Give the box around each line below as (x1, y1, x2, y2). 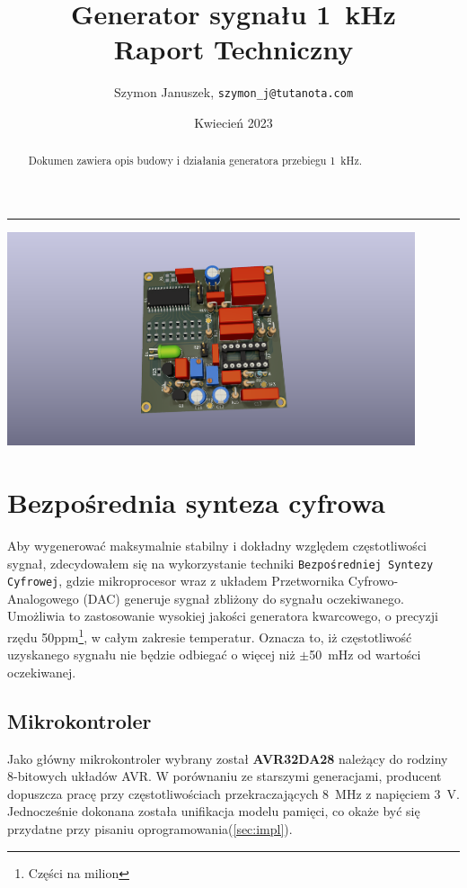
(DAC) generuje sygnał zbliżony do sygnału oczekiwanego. (83, 588, 404, 607)
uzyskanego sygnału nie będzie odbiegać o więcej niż (7, 645, 295, 664)
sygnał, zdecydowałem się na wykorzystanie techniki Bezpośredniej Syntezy (7, 553, 434, 572)
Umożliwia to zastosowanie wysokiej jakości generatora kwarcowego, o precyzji (7, 606, 438, 625)
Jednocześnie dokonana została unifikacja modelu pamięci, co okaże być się (7, 802, 420, 821)
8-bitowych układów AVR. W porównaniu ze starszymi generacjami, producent (7, 767, 442, 785)
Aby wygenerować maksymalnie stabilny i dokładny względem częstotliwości (7, 535, 427, 554)
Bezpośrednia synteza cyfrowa (7, 484, 385, 520)
